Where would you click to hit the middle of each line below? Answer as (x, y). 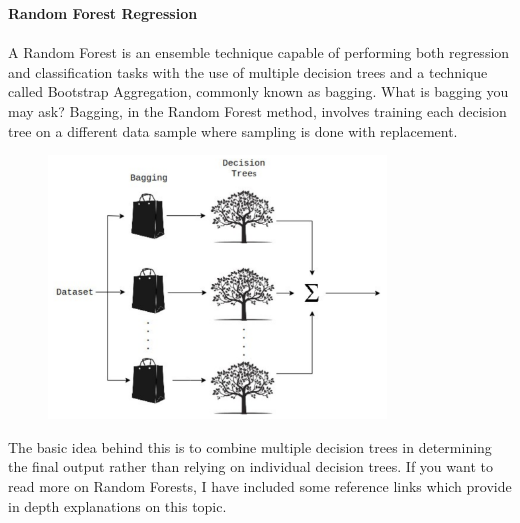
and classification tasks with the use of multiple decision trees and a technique (248, 71)
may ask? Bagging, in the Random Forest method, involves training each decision (257, 110)
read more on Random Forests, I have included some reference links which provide (260, 485)
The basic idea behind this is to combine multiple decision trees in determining (250, 446)
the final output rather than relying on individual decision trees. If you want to (250, 466)
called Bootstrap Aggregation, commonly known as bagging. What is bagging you (258, 91)
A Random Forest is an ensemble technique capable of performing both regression (259, 52)
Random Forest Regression (103, 13)
